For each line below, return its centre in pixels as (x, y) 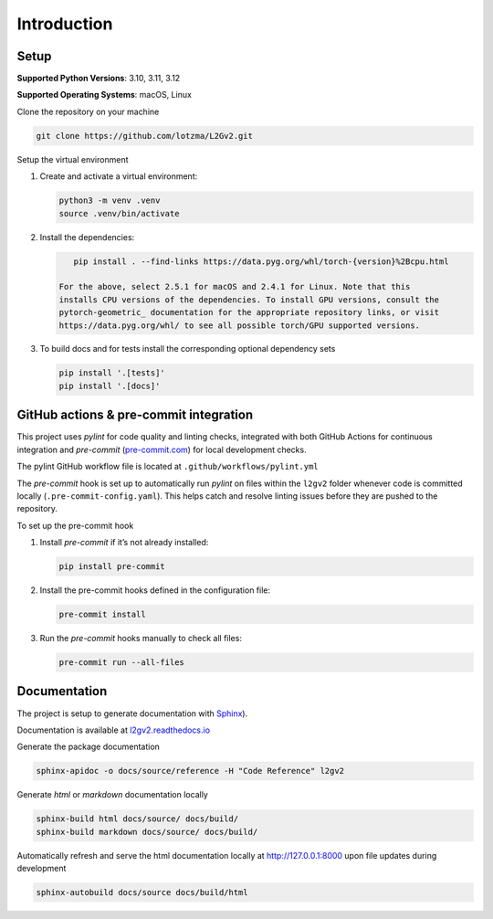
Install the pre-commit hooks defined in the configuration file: (155, 590)
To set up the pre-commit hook (75, 525)
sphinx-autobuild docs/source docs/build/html (142, 892)
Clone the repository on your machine (88, 111)
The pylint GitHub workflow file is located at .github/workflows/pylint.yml (168, 467)
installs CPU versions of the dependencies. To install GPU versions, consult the (249, 300)
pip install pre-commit (112, 567)
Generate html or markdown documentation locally (113, 795)
